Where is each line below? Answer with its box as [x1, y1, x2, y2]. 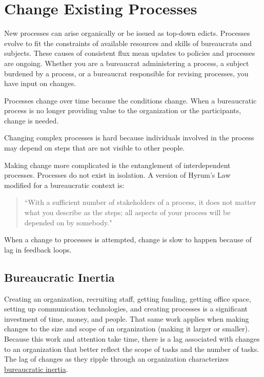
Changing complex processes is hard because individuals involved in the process [4, 132, 254, 143]
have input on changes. [4, 78, 76, 89]
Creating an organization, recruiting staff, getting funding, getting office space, [4, 293, 251, 304]
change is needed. [4, 115, 59, 125]
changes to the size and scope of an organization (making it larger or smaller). [4, 323, 250, 334]
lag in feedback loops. [4, 244, 72, 255]
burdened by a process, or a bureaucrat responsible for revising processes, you [4, 68, 249, 78]
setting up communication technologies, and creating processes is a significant [4, 303, 248, 314]
